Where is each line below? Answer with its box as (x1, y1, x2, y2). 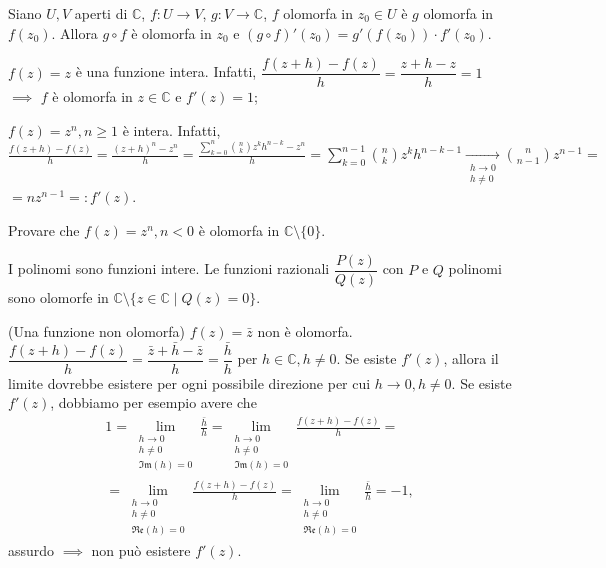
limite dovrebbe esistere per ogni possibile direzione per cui (8, 372, 371, 393)
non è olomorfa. (257, 320, 353, 341)
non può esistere (91, 540, 191, 561)
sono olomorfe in (8, 287, 109, 308)
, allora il (443, 348, 499, 369)
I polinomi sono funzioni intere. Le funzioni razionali (8, 258, 330, 279)
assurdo (8, 540, 55, 561)
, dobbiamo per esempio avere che (50, 392, 257, 413)
